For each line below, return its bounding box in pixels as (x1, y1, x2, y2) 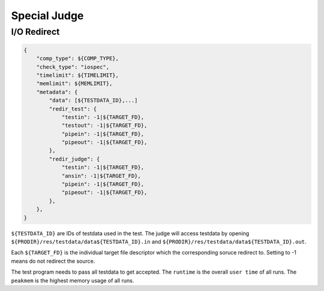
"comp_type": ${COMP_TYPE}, (36, 55, 119, 62)
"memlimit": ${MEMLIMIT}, (36, 80, 113, 87)
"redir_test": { (49, 105, 97, 112)
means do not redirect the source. (11, 257, 95, 265)
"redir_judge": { (49, 156, 100, 162)
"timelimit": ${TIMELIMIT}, (36, 72, 119, 78)
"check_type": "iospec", (36, 63, 110, 70)
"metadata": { (36, 89, 78, 95)
